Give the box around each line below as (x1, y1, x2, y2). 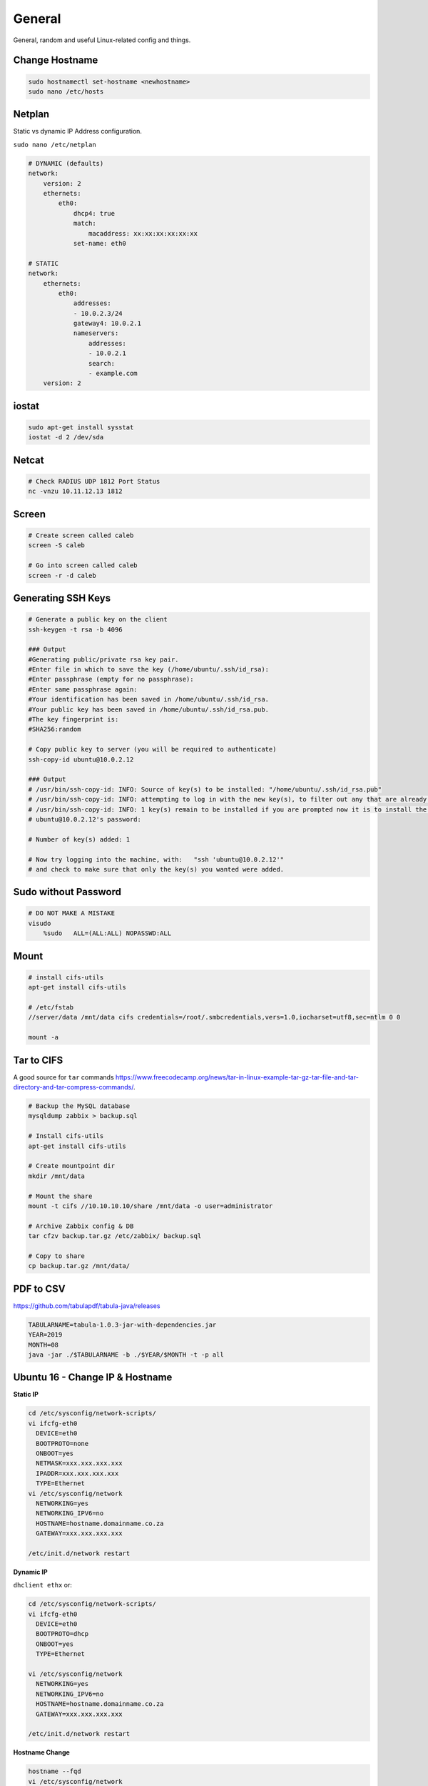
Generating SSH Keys (13, 592, 111, 604)
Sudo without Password (13, 886, 121, 898)
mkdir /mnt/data (28, 1172, 86, 1180)
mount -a (28, 1033, 59, 1042)
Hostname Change (13, 1748, 71, 1757)
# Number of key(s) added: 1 (28, 835, 131, 843)
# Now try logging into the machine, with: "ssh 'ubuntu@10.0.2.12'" (28, 855, 285, 864)
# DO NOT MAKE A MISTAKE (28, 909, 116, 917)
